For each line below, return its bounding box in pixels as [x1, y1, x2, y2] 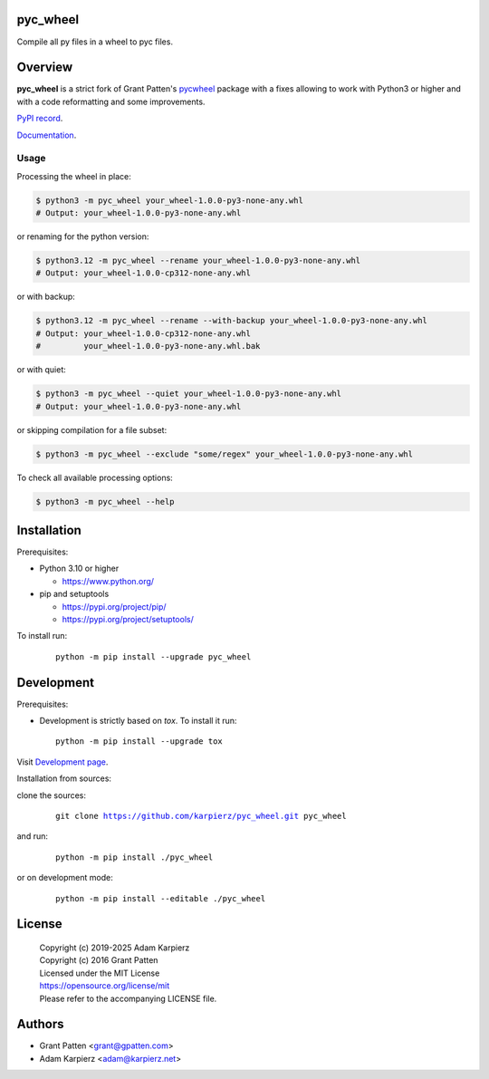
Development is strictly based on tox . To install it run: [39, 716, 237, 727]
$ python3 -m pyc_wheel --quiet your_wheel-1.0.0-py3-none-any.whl [35, 389, 342, 399]
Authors [16, 1016, 64, 1032]
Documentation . [16, 130, 77, 140]
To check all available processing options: [16, 472, 174, 483]
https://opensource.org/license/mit [39, 980, 170, 991]
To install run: [16, 631, 68, 641]
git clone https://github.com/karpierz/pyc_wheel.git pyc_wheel [55, 811, 348, 821]
